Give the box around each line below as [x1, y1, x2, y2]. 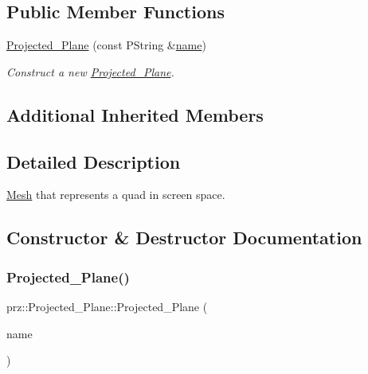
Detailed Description [6, 149, 181, 173]
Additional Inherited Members [6, 102, 264, 127]
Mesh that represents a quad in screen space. [6, 186, 225, 203]
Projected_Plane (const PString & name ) [6, 37, 206, 53]
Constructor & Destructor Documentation [6, 225, 362, 250]
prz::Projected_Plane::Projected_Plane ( [6, 298, 208, 314]
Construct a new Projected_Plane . [6, 63, 174, 80]
